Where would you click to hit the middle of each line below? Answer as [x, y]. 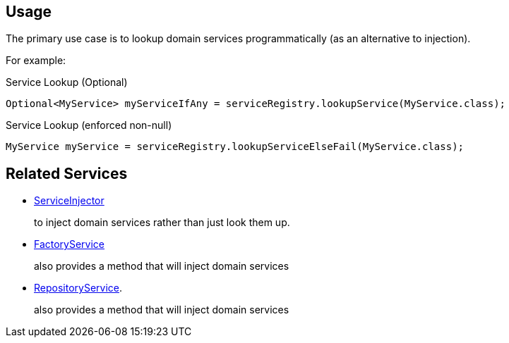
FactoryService [70, 244]
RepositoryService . [78, 288]
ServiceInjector [69, 201]
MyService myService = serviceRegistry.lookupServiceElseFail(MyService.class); [235, 147]
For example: [36, 61]
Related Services [67, 173]
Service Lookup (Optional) [67, 82]
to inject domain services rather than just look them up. [162, 223]
